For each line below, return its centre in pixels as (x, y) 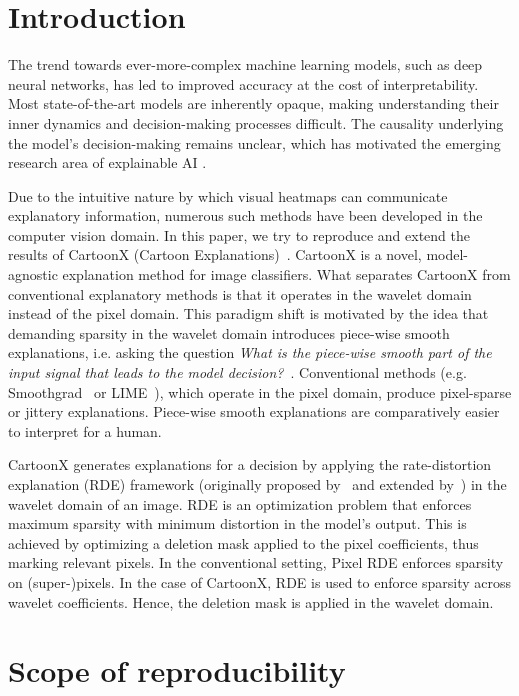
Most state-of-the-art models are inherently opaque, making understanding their (253, 103)
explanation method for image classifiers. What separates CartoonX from (286, 274)
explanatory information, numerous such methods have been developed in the (245, 215)
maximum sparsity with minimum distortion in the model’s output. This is (237, 523)
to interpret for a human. (85, 430)
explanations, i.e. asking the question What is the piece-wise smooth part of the (250, 352)
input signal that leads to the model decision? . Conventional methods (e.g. (237, 372)
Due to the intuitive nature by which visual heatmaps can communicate (228, 195)
